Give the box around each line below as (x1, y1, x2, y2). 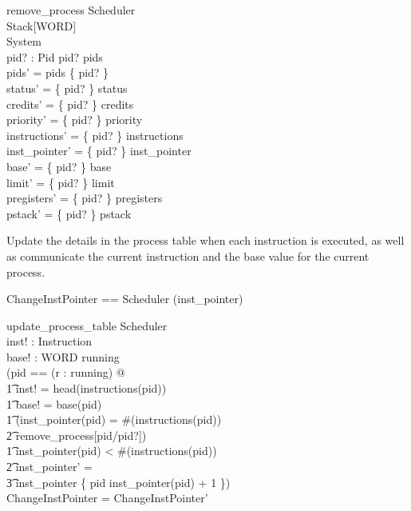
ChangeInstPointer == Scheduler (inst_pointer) (6, 290, 243, 307)
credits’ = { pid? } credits (6, 95, 134, 112)
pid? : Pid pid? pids (6, 48, 103, 65)
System (6, 33, 42, 50)
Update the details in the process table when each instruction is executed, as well (6, 232, 405, 249)
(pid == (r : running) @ (6, 364, 125, 381)
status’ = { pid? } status (6, 79, 128, 96)
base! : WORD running (6, 348, 120, 365)
